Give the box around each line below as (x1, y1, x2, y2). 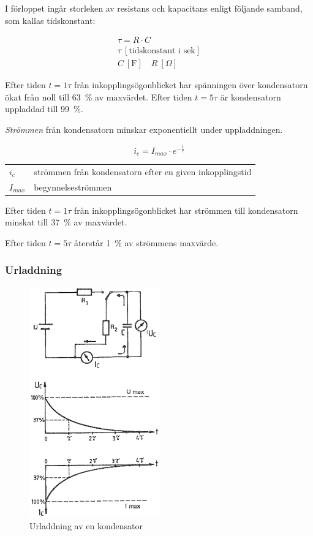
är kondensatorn (220, 90, 281, 103)
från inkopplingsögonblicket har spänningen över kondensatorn (74, 78, 308, 91)
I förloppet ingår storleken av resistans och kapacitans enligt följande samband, (5, 2, 303, 14)
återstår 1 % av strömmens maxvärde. (74, 236, 219, 249)
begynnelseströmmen (34, 180, 112, 193)
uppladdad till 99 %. (5, 102, 83, 115)
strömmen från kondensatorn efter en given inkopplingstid (34, 165, 252, 178)
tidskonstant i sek (129, 47, 195, 56)
